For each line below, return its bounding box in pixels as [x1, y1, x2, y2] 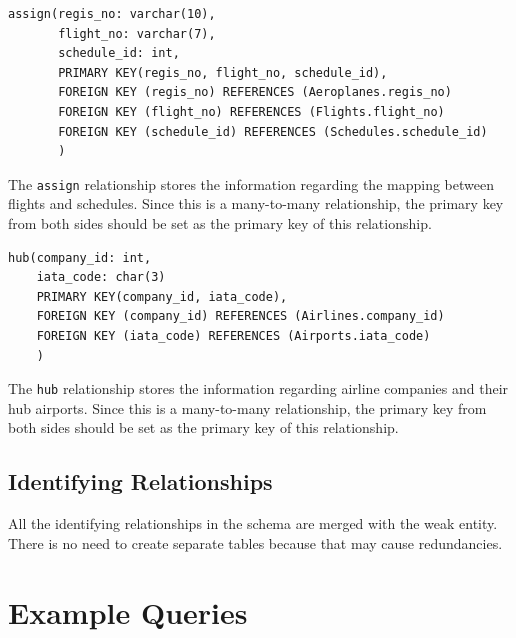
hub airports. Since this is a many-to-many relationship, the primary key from [8, 397, 487, 418]
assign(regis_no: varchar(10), [8, 7, 216, 21]
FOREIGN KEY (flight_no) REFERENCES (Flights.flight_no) [58, 104, 445, 119]
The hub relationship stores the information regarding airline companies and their [8, 378, 509, 399]
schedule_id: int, [58, 46, 180, 61]
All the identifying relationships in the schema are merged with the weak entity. [8, 513, 498, 534]
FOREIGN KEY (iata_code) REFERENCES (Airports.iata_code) [36, 328, 431, 343]
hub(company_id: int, [8, 250, 152, 265]
